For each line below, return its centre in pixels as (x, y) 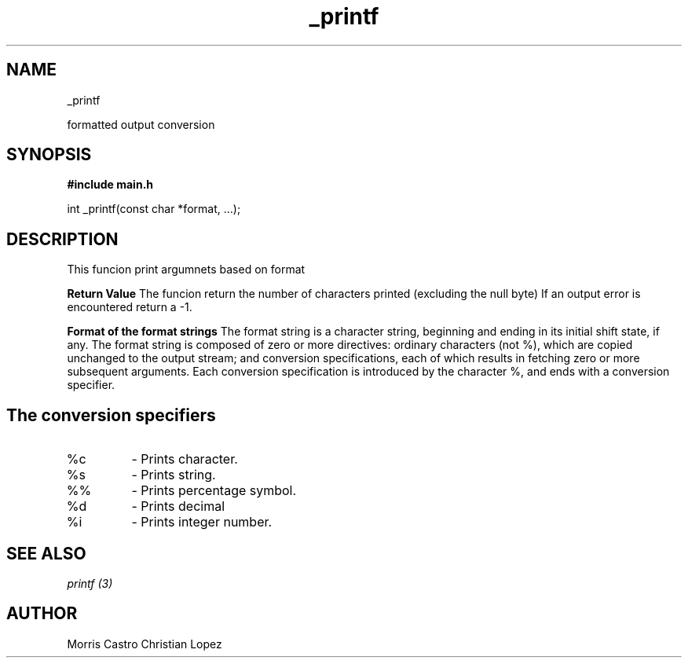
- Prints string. (174, 475)
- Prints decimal (178, 506)
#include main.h (110, 185)
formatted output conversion (141, 124)
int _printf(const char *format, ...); (154, 209)
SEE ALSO (46, 553)
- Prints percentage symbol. (214, 491)
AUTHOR (42, 614)
